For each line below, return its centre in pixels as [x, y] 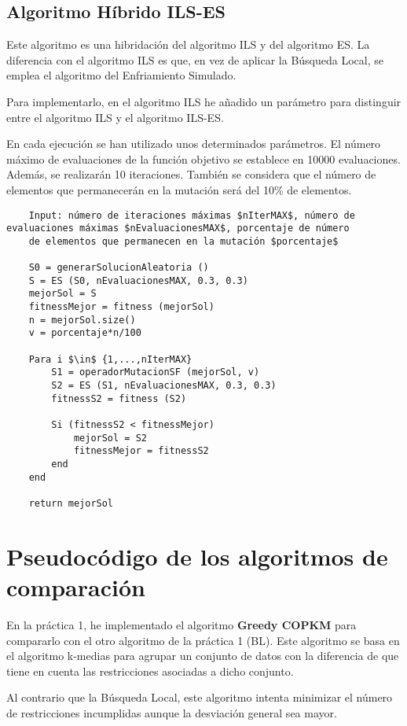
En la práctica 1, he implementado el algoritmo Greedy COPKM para [181, 624]
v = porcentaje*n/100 [85, 333]
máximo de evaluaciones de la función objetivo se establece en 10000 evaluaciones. [203, 158]
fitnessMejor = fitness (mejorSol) [121, 307]
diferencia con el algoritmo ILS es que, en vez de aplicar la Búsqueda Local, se [195, 59]
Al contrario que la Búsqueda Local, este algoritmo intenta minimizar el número [200, 697]
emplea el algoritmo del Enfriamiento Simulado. [121, 75]
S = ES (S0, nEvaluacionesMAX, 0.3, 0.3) [138, 280]
